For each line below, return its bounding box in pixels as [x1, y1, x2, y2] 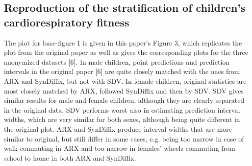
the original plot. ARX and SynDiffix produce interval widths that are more [4, 123, 232, 134]
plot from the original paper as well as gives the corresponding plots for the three [4, 47, 249, 57]
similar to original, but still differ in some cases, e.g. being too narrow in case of [4, 133, 244, 143]
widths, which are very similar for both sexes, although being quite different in [4, 114, 240, 124]
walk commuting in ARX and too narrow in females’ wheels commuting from [4, 143, 235, 153]
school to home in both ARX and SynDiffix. [4, 152, 136, 163]
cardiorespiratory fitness [4, 14, 129, 29]
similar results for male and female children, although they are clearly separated [4, 95, 245, 105]
